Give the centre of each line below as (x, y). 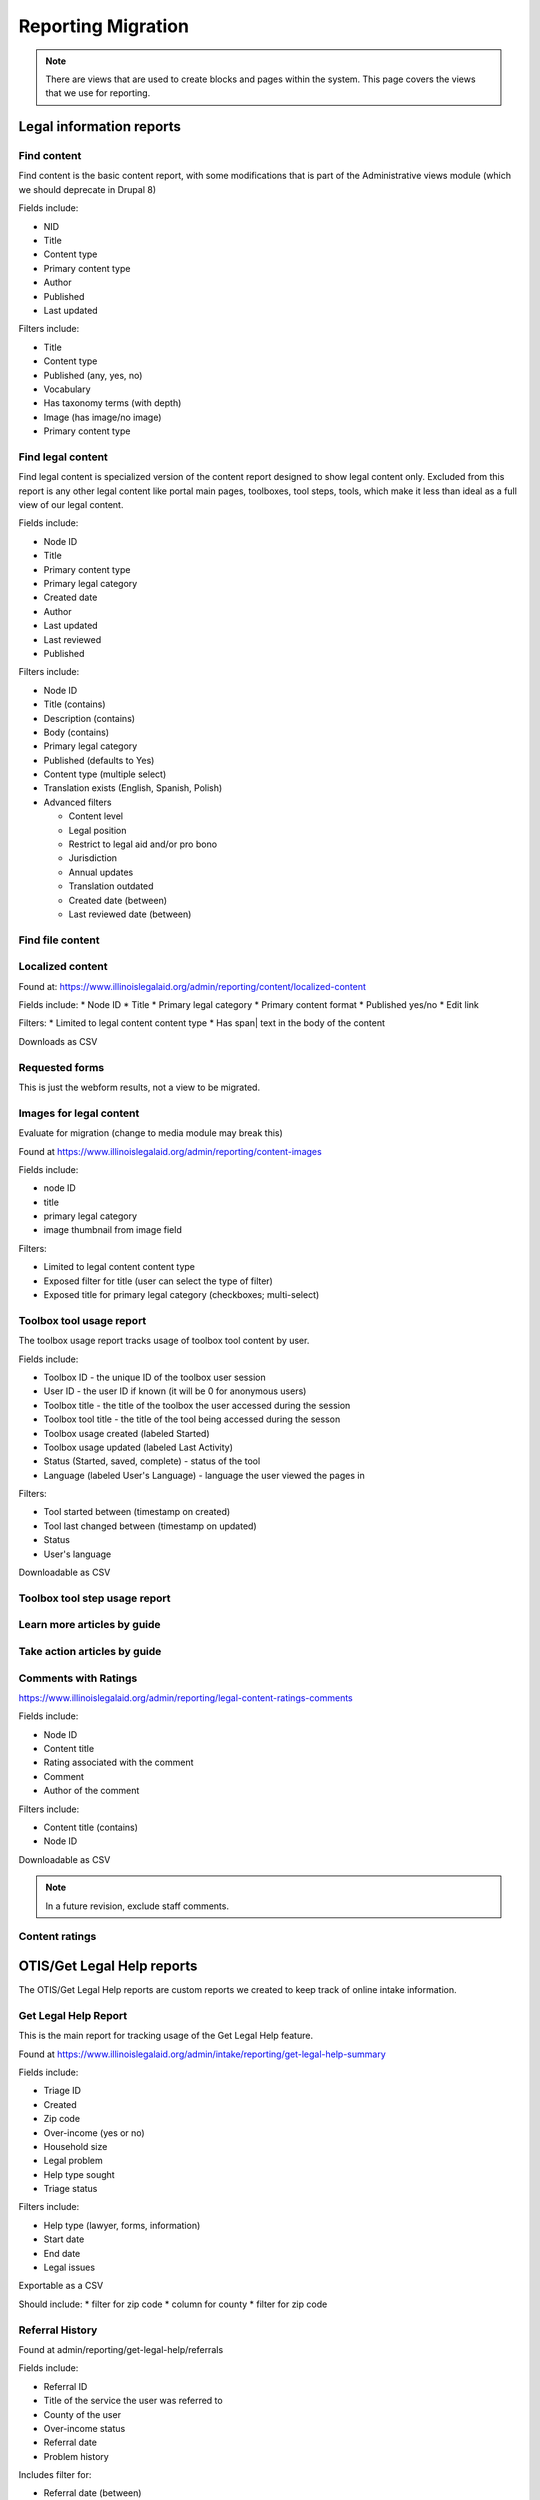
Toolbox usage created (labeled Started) (126, 1433)
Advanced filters (77, 802)
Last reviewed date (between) (130, 914)
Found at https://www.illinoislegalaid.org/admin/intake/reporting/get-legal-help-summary (202, 2054)
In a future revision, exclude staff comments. (137, 1906)
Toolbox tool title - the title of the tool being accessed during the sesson (192, 1419)
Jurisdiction (93, 858)
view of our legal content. (71, 505)
